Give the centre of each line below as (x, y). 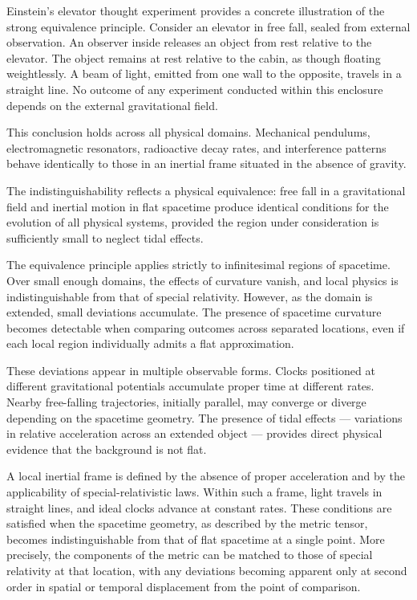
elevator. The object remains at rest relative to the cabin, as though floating (194, 57)
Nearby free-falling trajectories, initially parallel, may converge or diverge (186, 402)
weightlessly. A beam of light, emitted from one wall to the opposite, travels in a (204, 73)
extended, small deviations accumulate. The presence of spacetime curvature (194, 312)
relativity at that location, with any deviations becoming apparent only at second (207, 570)
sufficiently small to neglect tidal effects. (105, 237)
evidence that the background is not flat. (107, 449)
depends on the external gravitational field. (112, 105)
